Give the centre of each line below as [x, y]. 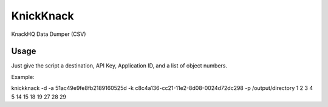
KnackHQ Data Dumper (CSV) [49, 34]
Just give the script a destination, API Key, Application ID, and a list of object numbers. [119, 66]
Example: [23, 77]
